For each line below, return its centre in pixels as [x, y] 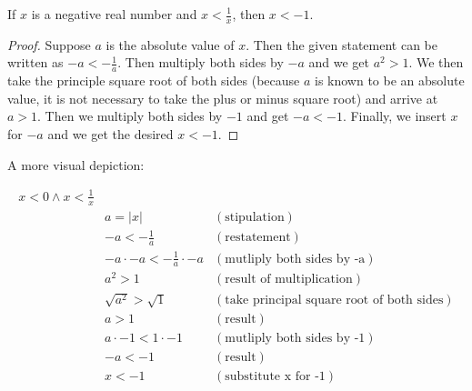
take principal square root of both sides [334, 301]
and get [268, 116]
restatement [258, 238]
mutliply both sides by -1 [295, 339]
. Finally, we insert [394, 116]
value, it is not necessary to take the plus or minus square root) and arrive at [223, 98]
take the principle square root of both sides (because [154, 80]
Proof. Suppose [49, 44]
